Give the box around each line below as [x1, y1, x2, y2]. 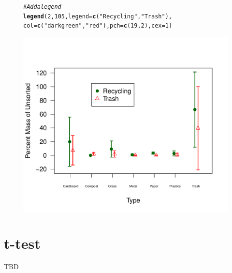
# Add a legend [23, 3, 61, 10]
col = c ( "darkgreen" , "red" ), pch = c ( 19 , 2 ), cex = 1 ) [23, 22, 173, 30]
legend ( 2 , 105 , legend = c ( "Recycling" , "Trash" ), [23, 13, 172, 20]
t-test [4, 233, 41, 253]
